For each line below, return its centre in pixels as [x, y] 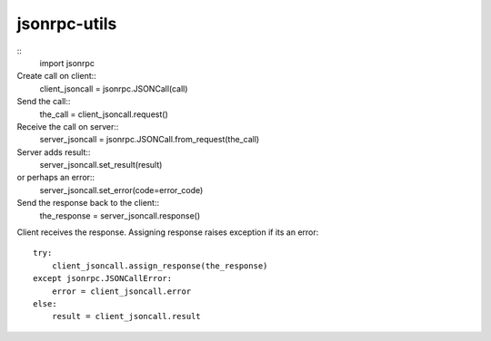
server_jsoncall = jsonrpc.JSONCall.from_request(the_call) [150, 140]
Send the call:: [44, 102]
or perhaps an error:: [56, 178]
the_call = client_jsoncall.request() [104, 114]
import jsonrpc [67, 63]
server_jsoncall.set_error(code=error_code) [121, 190]
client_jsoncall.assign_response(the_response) [160, 266]
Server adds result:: [54, 152]
